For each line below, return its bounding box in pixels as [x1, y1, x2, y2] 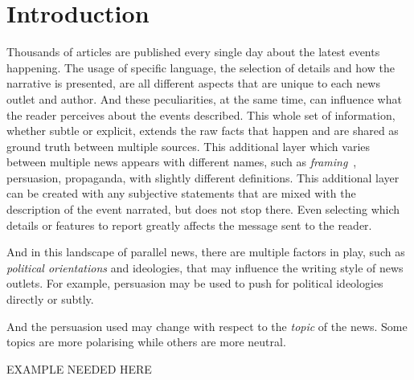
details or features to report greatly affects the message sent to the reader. [6, 216, 372, 233]
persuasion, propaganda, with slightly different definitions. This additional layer [6, 169, 400, 186]
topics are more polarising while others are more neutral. [6, 333, 286, 350]
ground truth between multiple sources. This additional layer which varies [6, 137, 371, 154]
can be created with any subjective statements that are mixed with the [6, 185, 356, 202]
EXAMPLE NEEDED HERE [6, 360, 152, 377]
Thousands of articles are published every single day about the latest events [6, 43, 380, 60]
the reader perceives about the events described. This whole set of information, [6, 106, 396, 123]
